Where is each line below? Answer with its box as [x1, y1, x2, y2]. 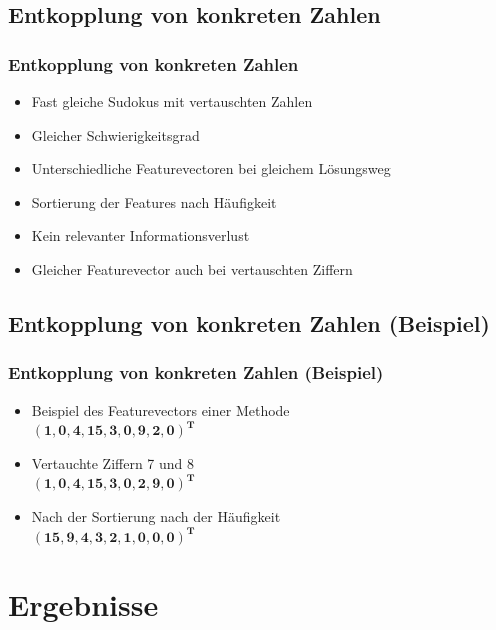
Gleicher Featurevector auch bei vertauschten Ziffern [31, 258, 353, 279]
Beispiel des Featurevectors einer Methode [31, 399, 290, 420]
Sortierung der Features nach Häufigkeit [31, 191, 277, 212]
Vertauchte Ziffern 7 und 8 [31, 452, 195, 473]
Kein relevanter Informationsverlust [31, 225, 250, 246]
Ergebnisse [8, 584, 159, 625]
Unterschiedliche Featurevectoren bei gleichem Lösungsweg [31, 158, 391, 179]
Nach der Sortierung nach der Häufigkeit [31, 505, 281, 526]
